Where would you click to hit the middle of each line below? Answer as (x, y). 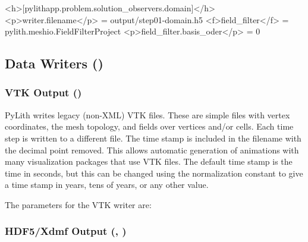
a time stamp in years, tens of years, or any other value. (107, 185)
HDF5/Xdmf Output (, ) (66, 231)
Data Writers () (54, 63)
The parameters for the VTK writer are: (78, 204)
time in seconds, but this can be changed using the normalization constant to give (154, 173)
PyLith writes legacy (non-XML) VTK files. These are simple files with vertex (147, 114)
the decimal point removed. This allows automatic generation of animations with (152, 150)
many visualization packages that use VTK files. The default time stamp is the (149, 161)
